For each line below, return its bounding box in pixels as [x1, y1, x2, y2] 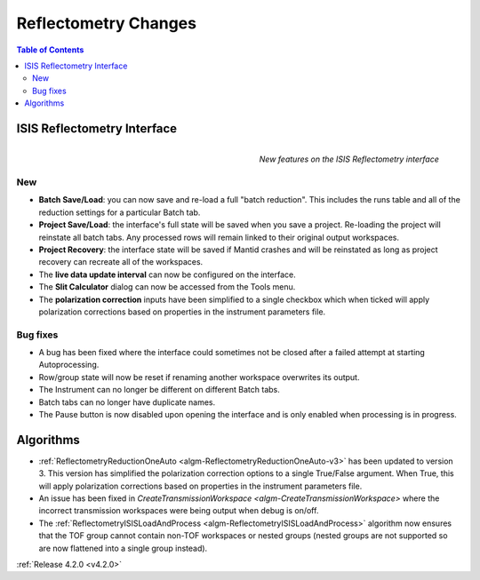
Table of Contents [16, 44, 84, 55]
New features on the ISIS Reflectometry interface [259, 154, 439, 164]
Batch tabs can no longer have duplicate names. [38, 396, 216, 408]
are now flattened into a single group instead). [38, 543, 208, 553]
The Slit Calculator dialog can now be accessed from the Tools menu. [38, 282, 296, 292]
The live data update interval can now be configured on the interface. [38, 269, 297, 280]
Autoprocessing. [38, 360, 100, 370]
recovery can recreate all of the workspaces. [38, 257, 204, 267]
